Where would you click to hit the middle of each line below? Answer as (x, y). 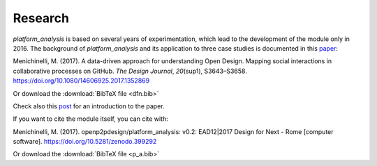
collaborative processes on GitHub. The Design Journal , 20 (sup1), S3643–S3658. (130, 71)
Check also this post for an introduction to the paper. (89, 106)
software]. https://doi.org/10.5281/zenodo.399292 (85, 142)
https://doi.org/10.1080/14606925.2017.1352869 (81, 81)
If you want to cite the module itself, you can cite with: (91, 119)
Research (41, 18)
